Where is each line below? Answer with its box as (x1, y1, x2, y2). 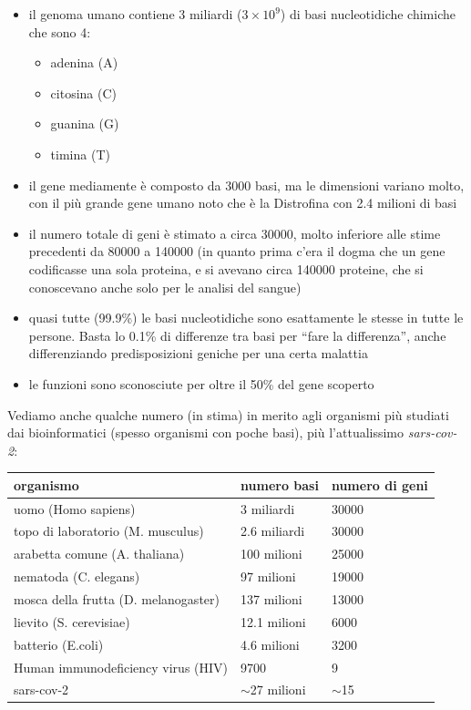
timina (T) (50, 144, 110, 163)
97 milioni (241, 567, 296, 586)
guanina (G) (50, 114, 119, 133)
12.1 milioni (241, 612, 306, 631)
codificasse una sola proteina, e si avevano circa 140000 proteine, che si (28, 259, 424, 278)
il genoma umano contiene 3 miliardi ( (28, 5, 242, 23)
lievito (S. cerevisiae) (14, 612, 130, 631)
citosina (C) (50, 83, 118, 102)
